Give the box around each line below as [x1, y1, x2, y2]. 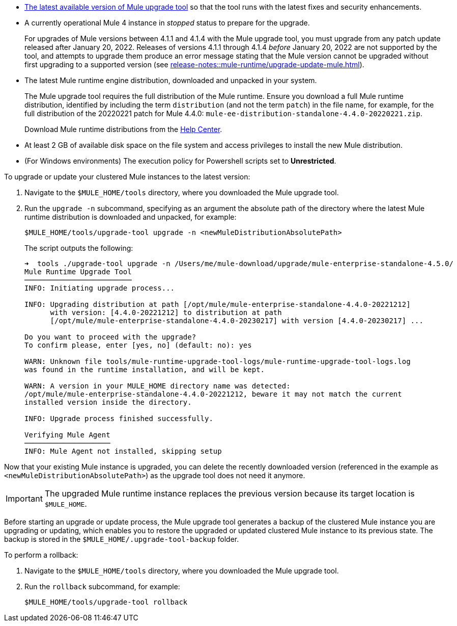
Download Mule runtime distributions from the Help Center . [24, 125, 222, 134]
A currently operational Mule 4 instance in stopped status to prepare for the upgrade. [24, 18, 310, 27]
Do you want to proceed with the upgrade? [24, 333, 196, 341]
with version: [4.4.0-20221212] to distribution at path [50, 308, 282, 317]
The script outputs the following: [24, 244, 133, 252]
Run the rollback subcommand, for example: [24, 582, 180, 591]
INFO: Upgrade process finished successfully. [24, 414, 213, 423]
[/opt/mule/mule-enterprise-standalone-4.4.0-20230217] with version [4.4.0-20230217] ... [50, 317, 423, 325]
